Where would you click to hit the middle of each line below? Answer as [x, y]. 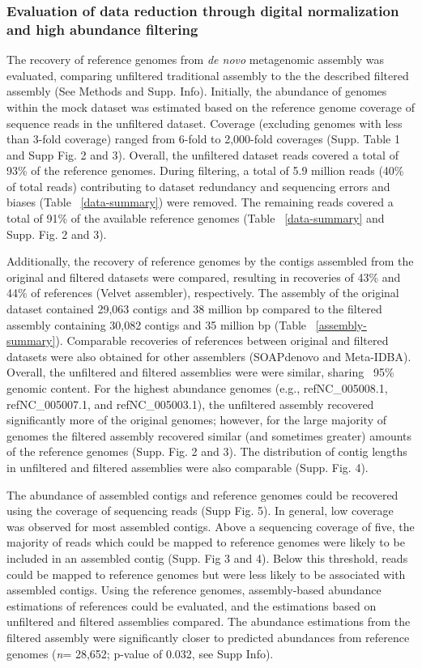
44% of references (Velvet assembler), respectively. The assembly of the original [203, 293]
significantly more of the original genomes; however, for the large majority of [196, 420]
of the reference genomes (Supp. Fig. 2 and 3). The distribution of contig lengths [207, 451]
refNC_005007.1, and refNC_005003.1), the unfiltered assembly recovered [190, 404]
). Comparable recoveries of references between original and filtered [222, 340]
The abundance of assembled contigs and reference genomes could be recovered [202, 494]
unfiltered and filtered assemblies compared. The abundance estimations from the [209, 621]
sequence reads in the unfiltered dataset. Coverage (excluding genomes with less [205, 123]
